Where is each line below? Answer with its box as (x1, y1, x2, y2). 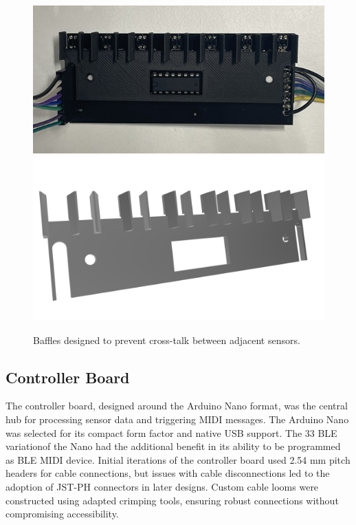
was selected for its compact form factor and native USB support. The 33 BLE (5, 425, 337, 440)
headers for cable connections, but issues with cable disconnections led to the (5, 466, 330, 480)
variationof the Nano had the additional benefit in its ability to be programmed (5, 439, 341, 453)
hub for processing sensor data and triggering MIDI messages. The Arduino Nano (5, 411, 349, 426)
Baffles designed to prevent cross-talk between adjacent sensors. (33, 332, 300, 347)
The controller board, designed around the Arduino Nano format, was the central (5, 398, 348, 413)
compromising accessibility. (5, 506, 119, 521)
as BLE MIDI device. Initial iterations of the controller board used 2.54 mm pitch (5, 452, 351, 467)
